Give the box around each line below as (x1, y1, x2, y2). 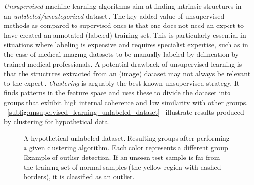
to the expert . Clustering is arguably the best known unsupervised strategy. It (4, 78, 240, 88)
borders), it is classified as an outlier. (24, 171, 135, 182)
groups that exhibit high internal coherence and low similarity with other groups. (4, 97, 248, 107)
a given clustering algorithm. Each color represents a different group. (24, 142, 230, 153)
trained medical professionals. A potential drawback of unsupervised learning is (4, 58, 242, 69)
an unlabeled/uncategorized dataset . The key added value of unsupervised (4, 10, 225, 21)
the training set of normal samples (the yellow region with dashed (24, 161, 221, 172)
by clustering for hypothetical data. (4, 116, 110, 127)
